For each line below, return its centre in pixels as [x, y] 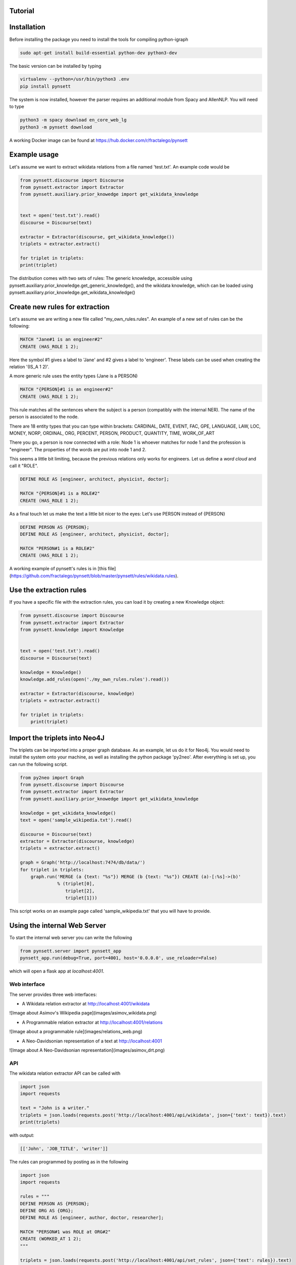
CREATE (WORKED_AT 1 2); [51, 1239]
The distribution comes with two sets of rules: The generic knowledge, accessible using [101, 278]
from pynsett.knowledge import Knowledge [72, 630]
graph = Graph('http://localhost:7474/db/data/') [83, 862]
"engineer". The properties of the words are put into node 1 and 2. [78, 449]
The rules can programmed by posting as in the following [69, 1162]
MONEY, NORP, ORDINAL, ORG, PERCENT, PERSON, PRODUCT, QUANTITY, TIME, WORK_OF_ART [112, 433]
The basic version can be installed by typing [55, 66]
